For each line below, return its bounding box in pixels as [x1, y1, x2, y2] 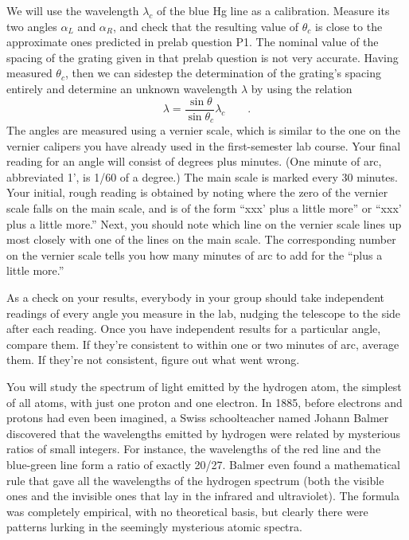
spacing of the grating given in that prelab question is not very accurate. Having [6, 49, 399, 65]
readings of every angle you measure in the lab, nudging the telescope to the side [6, 304, 401, 321]
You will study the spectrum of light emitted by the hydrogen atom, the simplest [6, 378, 402, 394]
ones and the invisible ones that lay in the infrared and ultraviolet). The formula [6, 487, 399, 504]
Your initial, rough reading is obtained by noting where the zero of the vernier [6, 184, 388, 201]
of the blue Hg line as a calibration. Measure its [157, 2, 390, 18]
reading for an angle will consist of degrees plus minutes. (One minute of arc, [6, 153, 382, 170]
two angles [6, 18, 57, 34]
